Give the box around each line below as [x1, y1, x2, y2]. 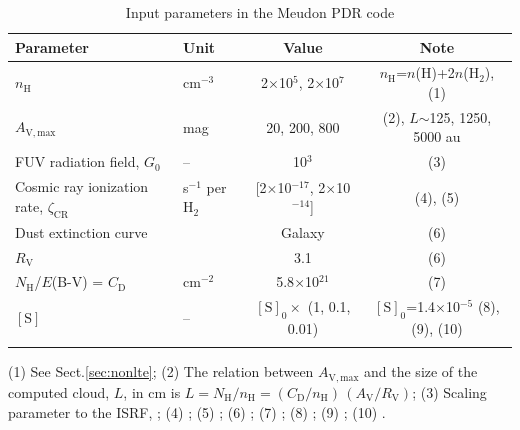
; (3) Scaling [412, 381, 487, 402]
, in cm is [123, 381, 181, 402]
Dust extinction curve [15, 221, 148, 242]
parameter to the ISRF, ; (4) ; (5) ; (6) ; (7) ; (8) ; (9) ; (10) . [8, 401, 386, 422]
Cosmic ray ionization [15, 176, 149, 197]
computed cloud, [8, 381, 110, 402]
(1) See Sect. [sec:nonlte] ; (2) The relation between [8, 361, 314, 382]
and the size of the [364, 361, 478, 382]
